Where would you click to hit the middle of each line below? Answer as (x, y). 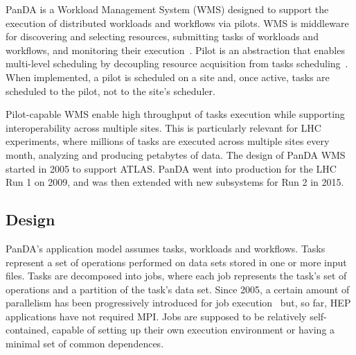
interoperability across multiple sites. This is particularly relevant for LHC (163, 127)
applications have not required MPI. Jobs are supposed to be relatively (156, 316)
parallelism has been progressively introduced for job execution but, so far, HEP (178, 303)
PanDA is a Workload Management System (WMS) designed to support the (167, 9)
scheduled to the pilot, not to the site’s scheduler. (110, 90)
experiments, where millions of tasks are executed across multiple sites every (168, 141)
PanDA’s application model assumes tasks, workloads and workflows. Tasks (166, 248)
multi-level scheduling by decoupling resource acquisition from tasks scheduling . (177, 63)
